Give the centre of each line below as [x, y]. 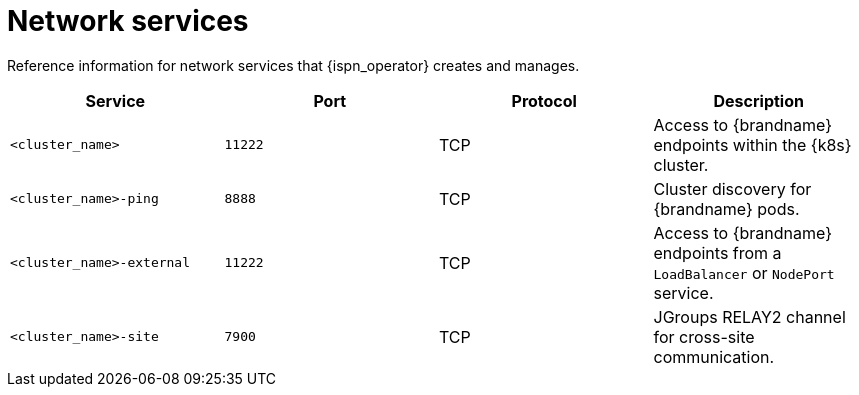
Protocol [544, 100]
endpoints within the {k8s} [752, 144]
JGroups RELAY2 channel [749, 316]
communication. [714, 356]
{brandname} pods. [726, 208]
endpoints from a [717, 252]
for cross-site [704, 336]
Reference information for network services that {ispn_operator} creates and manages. [293, 65]
